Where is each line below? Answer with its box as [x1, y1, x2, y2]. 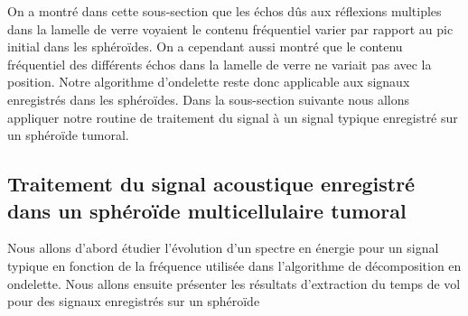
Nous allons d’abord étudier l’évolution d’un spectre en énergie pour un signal [7, 238, 439, 257]
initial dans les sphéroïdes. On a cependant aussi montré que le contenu [7, 37, 403, 56]
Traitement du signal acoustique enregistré [7, 170, 416, 198]
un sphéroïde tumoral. [7, 125, 129, 144]
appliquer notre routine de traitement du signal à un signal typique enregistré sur [7, 107, 458, 126]
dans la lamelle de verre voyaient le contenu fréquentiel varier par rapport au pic [7, 19, 454, 38]
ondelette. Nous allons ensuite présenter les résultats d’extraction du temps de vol [7, 274, 461, 293]
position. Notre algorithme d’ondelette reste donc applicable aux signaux [7, 72, 410, 91]
